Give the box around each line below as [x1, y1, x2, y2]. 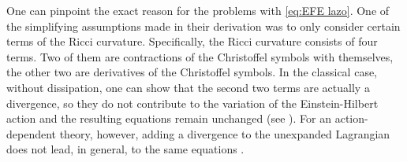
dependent [6, 125, 57, 142]
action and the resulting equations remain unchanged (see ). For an [6, 110, 332, 127]
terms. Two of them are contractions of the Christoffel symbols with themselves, [6, 48, 394, 64]
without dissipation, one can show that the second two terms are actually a [6, 79, 370, 95]
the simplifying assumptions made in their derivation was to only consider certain [6, 17, 401, 34]
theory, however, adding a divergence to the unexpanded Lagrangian [59, 125, 390, 142]
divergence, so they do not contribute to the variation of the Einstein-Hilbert [6, 94, 379, 111]
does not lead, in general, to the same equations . [6, 141, 245, 157]
